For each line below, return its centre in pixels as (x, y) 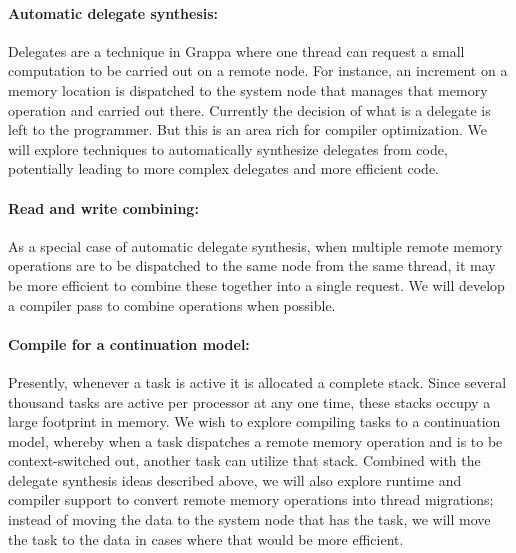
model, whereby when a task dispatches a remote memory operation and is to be (255, 440)
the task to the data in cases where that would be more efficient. (206, 538)
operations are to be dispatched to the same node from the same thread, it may (252, 265)
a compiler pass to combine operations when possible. (172, 304)
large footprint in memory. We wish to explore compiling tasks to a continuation (254, 421)
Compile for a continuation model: (129, 343)
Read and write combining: (103, 207)
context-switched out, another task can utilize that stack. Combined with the (244, 460)
